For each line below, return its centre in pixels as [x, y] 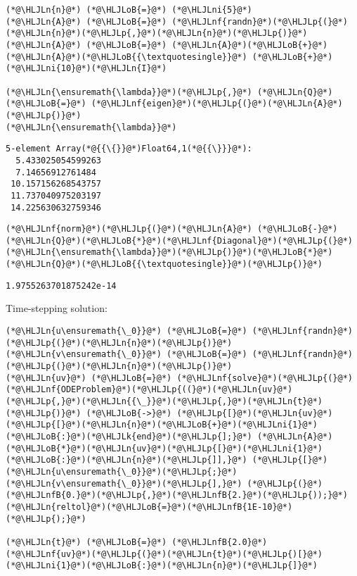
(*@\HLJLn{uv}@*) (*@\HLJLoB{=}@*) [89, 378]
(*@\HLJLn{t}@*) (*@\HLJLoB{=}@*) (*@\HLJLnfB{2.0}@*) [137, 542]
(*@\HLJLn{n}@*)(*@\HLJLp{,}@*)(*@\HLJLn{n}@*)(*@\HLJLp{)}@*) [157, 33]
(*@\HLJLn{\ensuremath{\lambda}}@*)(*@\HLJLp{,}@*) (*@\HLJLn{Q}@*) [169, 92]
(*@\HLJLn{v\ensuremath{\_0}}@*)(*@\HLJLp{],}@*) [124, 483]
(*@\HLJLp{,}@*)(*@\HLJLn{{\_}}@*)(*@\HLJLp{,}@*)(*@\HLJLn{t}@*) [164, 401]
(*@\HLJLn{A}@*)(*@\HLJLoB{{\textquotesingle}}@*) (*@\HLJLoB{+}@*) [169, 57]
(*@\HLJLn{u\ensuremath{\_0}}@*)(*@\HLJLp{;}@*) [122, 471]
